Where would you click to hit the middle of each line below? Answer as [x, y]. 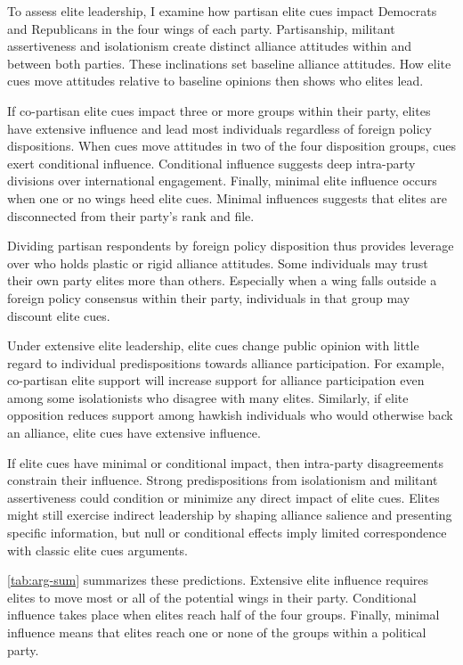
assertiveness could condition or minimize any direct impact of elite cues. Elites [223, 497]
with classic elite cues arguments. [97, 550]
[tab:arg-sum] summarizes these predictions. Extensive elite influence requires [218, 580]
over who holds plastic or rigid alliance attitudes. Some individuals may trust [218, 263]
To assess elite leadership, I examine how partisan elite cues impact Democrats [222, 11]
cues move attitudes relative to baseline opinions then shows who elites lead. [215, 81]
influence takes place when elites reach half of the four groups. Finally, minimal [223, 615]
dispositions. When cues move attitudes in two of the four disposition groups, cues [231, 146]
